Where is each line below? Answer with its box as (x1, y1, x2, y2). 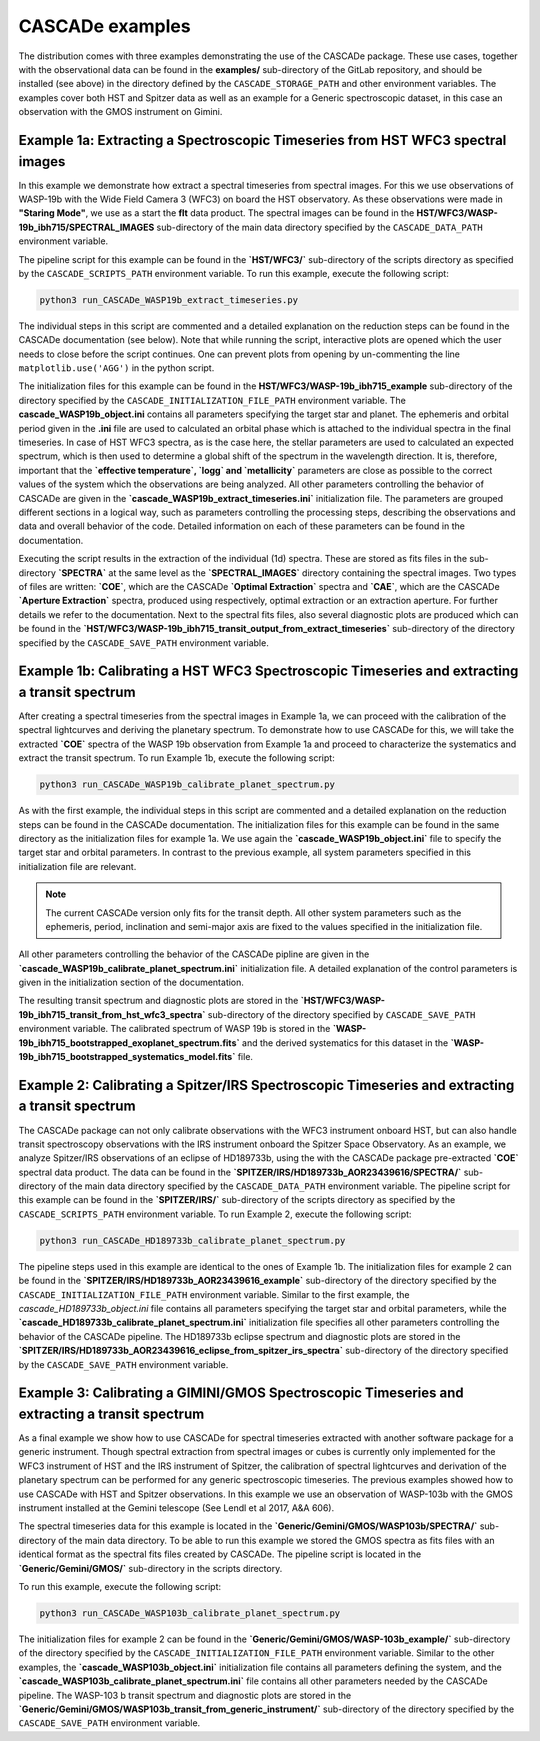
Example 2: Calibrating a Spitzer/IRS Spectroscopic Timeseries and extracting (18, 1076, 515, 1094)
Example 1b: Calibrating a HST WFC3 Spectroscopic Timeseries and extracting (18, 663, 519, 680)
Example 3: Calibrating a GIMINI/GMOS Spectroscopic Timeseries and (18, 1385, 464, 1402)
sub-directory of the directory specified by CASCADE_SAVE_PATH (207, 1008, 476, 1020)
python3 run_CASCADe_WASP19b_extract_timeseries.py (39, 294, 299, 305)
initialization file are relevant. (18, 860, 137, 872)
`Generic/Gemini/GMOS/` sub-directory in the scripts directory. (18, 1562, 283, 1574)
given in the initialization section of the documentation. (18, 976, 245, 989)
